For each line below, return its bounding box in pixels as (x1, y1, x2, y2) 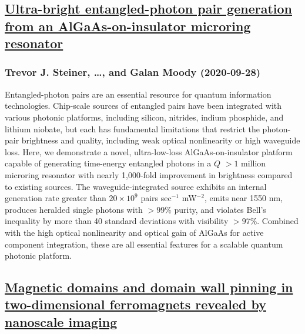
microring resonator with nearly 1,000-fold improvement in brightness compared (5, 168, 293, 181)
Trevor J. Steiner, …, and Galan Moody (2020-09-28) (5, 65, 261, 79)
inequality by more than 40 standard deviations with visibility (5, 215, 229, 227)
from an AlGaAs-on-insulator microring (5, 16, 251, 35)
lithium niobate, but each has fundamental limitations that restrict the (5, 122, 260, 135)
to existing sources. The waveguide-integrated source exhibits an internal (5, 180, 267, 192)
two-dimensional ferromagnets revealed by (5, 295, 266, 313)
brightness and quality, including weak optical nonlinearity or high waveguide (21, 134, 300, 146)
